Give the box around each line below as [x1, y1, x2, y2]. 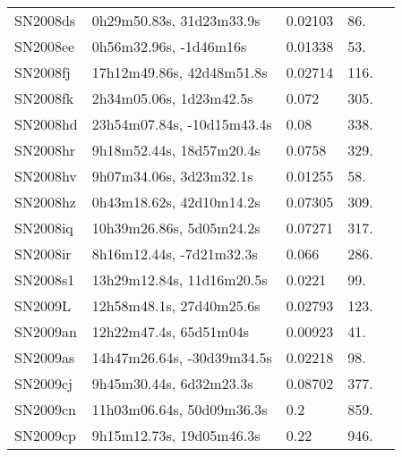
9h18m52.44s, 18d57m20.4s [91, 140, 261, 160]
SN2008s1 [14, 269, 75, 290]
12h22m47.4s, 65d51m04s [91, 321, 249, 342]
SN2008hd [14, 114, 78, 134]
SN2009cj [14, 373, 73, 394]
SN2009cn [14, 399, 76, 419]
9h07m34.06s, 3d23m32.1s [91, 165, 253, 186]
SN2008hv [14, 165, 77, 186]
